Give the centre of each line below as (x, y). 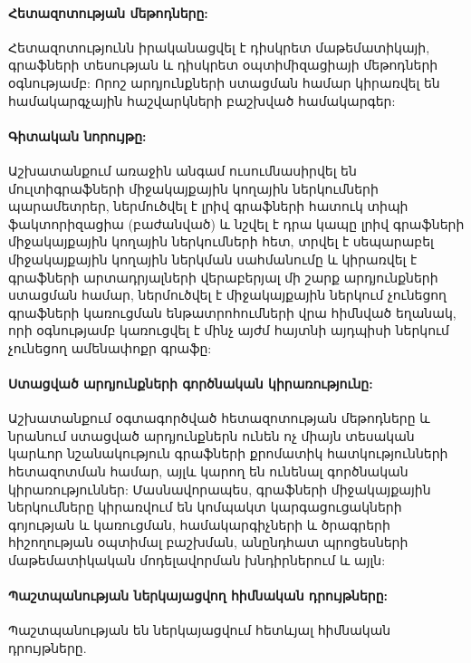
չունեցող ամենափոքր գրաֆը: (110, 347)
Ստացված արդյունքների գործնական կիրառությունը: (191, 384)
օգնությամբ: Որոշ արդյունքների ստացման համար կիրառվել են (224, 82)
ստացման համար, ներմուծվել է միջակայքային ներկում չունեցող (227, 295)
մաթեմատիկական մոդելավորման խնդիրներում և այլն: (197, 560)
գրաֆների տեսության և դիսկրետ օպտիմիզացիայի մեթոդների (223, 65)
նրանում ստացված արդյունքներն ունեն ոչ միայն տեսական (211, 435)
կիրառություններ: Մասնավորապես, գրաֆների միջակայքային (220, 489)
